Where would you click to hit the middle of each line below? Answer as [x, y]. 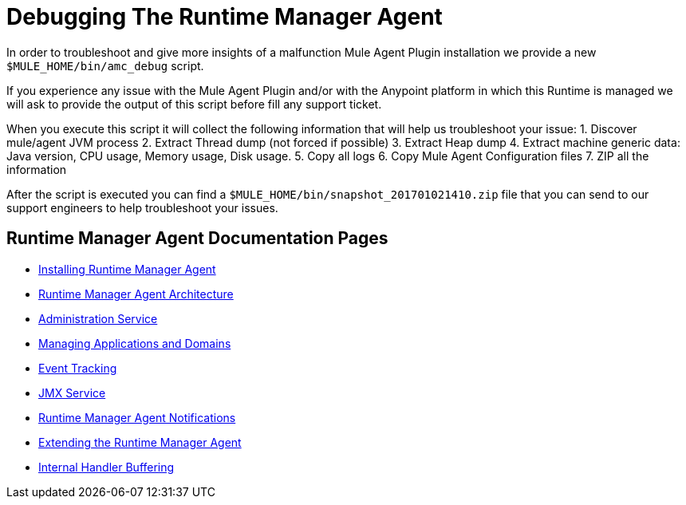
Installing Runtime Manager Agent [127, 269]
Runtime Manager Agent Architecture [136, 294]
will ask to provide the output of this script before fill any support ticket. [194, 104]
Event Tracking [78, 368]
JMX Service [72, 393]
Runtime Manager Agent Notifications [137, 417]
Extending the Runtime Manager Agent [140, 442]
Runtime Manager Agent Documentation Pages [197, 239]
